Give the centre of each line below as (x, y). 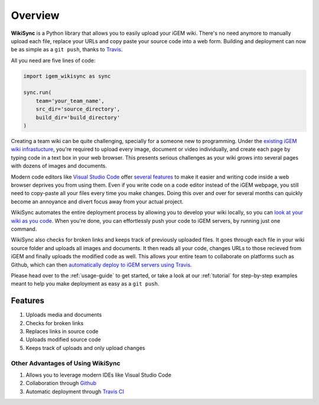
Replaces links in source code (62, 331)
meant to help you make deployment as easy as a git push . (85, 284)
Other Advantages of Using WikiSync (66, 363)
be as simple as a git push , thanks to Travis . (67, 50)
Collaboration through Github (61, 383)
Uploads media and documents (64, 315)
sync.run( (38, 93)
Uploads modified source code (63, 339)
